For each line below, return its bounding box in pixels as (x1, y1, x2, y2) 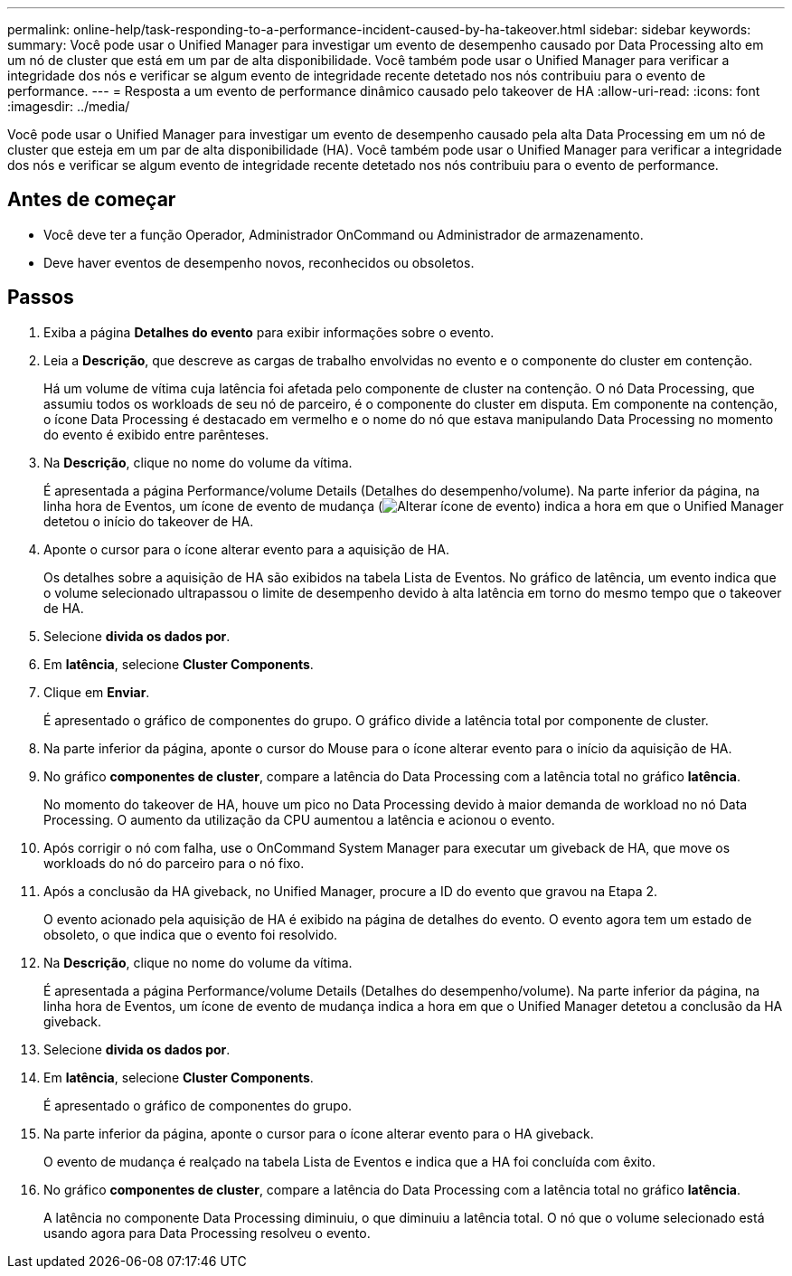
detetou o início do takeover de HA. (43, 513, 254, 529)
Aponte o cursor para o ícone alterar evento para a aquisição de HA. (43, 541, 449, 557)
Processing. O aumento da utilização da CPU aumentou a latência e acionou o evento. (43, 811, 555, 827)
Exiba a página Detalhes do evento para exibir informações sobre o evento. (43, 324, 495, 340)
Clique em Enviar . (43, 684, 150, 700)
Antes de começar (7, 188, 176, 212)
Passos (7, 286, 74, 309)
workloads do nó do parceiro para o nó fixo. (43, 855, 305, 871)
